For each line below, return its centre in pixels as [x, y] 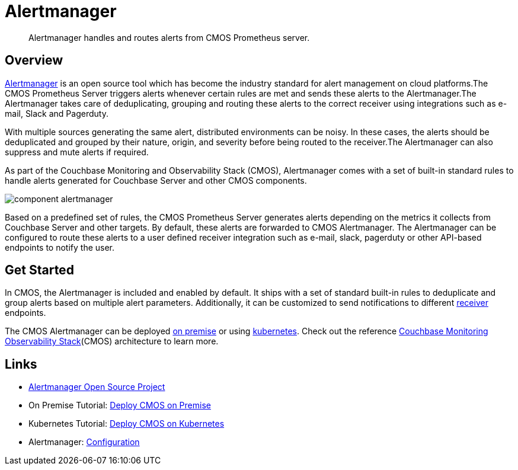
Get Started [39, 270]
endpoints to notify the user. [60, 247]
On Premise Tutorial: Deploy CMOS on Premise [120, 405]
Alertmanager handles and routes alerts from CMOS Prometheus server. [169, 37]
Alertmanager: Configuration [84, 442]
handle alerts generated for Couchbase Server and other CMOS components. [156, 180]
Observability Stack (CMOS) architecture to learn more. [112, 341]
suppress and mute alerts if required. [77, 152]
